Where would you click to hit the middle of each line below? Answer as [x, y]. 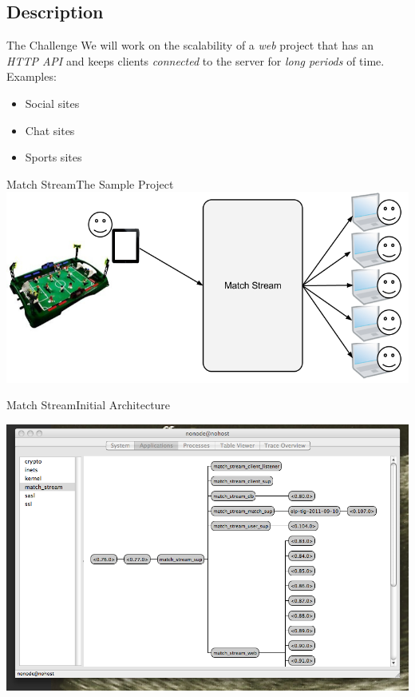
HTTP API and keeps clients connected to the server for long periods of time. [196, 60]
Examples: [32, 76]
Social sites [52, 103]
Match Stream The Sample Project [90, 183]
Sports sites [53, 157]
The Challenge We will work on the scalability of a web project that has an [190, 45]
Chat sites [50, 130]
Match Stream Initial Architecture [89, 405]
